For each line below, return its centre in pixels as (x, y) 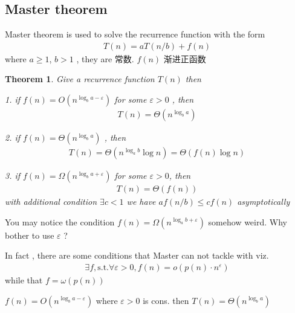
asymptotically (264, 202)
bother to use (30, 235)
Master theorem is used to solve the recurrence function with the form (135, 34)
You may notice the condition (60, 221)
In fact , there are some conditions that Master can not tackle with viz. (137, 255)
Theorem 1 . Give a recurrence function (80, 79)
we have (141, 202)
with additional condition (51, 202)
